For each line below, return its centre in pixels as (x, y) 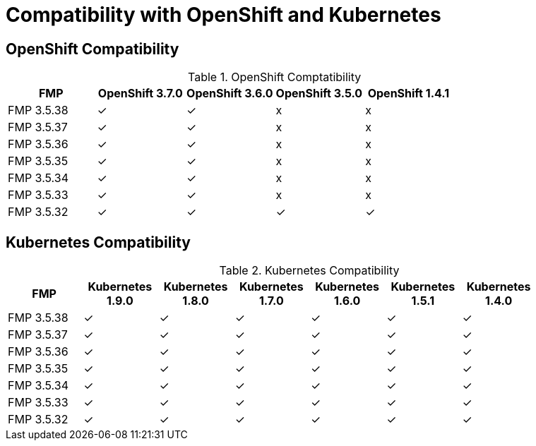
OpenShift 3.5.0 (319, 94)
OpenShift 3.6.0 (230, 94)
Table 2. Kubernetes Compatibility (309, 271)
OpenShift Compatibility (93, 49)
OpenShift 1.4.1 (409, 94)
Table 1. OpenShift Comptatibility (275, 77)
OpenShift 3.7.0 (140, 94)
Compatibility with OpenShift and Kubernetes (224, 15)
